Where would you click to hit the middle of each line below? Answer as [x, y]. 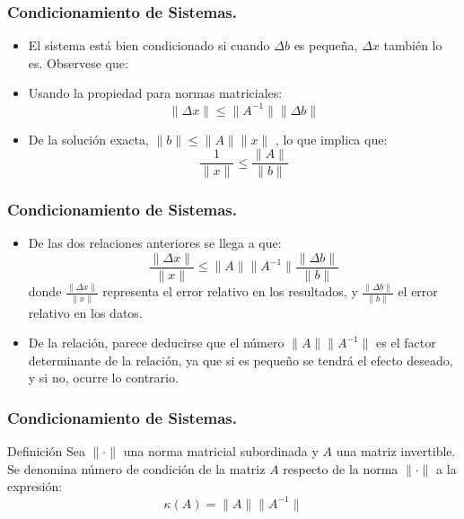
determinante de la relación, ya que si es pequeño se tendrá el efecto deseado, [241, 360]
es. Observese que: [78, 62]
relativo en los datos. [85, 312]
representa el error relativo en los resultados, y [230, 291]
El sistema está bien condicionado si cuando [149, 45]
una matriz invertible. [396, 451]
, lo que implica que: [331, 139]
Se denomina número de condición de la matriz [136, 468]
